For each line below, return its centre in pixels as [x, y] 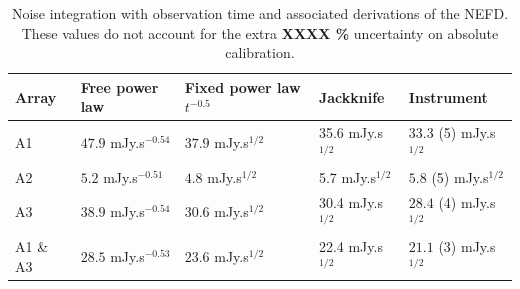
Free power [119, 86]
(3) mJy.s [467, 245]
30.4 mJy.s [350, 201]
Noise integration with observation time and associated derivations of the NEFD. [260, 13]
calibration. [260, 52]
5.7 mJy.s [347, 176]
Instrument [448, 96]
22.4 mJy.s [350, 245]
